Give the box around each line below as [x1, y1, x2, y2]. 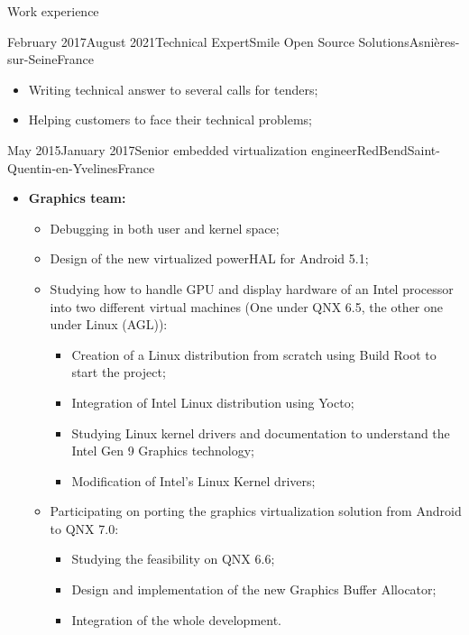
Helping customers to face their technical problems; [28, 110, 312, 129]
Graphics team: [28, 189, 126, 207]
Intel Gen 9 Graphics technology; [71, 441, 254, 460]
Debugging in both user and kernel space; [50, 218, 280, 237]
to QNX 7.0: [50, 519, 119, 538]
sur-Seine [7, 50, 58, 69]
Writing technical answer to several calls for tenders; [28, 79, 318, 98]
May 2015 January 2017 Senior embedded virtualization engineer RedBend [7, 140, 408, 159]
